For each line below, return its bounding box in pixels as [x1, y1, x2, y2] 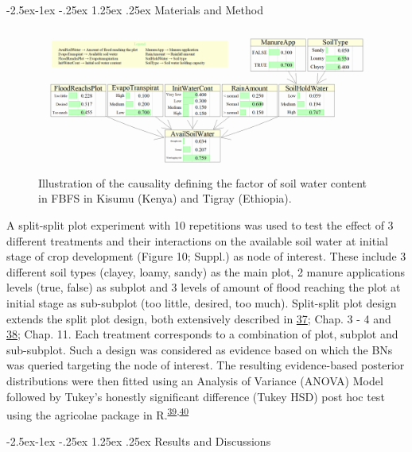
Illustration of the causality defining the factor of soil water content [38, 174, 367, 191]
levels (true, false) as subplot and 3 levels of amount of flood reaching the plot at [6, 279, 401, 296]
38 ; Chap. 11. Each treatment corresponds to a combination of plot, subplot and [6, 326, 398, 342]
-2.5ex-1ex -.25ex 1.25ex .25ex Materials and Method [6, 2, 263, 17]
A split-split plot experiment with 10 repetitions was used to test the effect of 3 [6, 217, 394, 234]
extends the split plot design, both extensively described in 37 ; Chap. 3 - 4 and [6, 310, 391, 326]
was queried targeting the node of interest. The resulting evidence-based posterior [6, 357, 405, 373]
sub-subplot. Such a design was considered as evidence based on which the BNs [6, 341, 393, 357]
